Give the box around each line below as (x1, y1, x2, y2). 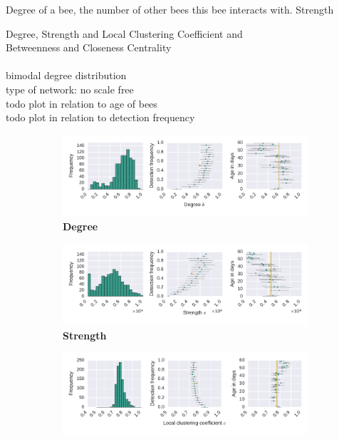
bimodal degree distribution (6, 68, 127, 83)
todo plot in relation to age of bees (6, 96, 157, 111)
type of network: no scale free (6, 81, 134, 96)
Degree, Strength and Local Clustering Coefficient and (6, 26, 243, 41)
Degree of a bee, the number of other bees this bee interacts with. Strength (6, 2, 334, 16)
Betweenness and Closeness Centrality (6, 40, 172, 55)
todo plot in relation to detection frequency (6, 110, 195, 125)
